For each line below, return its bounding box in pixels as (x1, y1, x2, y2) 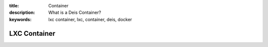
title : (9, 3, 19, 8)
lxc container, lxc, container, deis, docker (48, 16, 133, 22)
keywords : (9, 16, 32, 22)
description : (9, 10, 35, 16)
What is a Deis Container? (48, 10, 101, 16)
